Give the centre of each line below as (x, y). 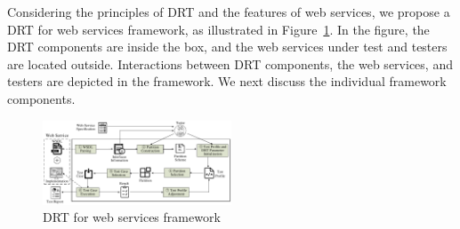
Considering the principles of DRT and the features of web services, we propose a (229, 12)
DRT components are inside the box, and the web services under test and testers (227, 47)
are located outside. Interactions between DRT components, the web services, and (230, 63)
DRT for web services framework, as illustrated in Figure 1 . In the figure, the (218, 29)
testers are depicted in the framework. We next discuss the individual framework (227, 81)
